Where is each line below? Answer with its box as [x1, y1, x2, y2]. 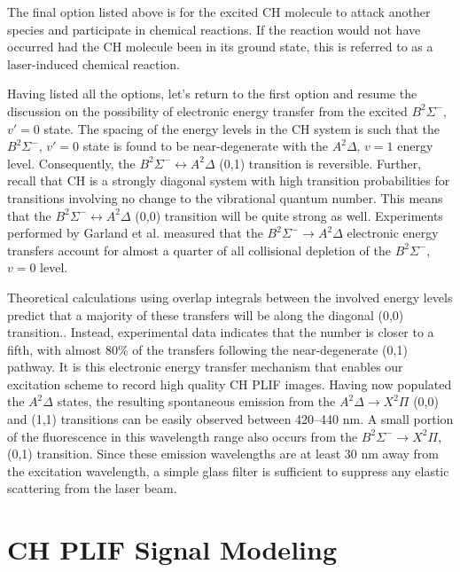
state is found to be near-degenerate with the [82, 137, 329, 155]
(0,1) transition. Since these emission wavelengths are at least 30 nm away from [7, 444, 440, 463]
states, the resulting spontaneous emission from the [57, 392, 336, 411]
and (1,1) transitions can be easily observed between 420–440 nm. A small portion [7, 410, 454, 428]
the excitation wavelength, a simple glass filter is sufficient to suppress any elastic [7, 461, 449, 480]
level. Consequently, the [7, 153, 136, 172]
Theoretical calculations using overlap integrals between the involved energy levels [7, 287, 453, 306]
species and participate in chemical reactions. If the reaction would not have [7, 20, 421, 38]
